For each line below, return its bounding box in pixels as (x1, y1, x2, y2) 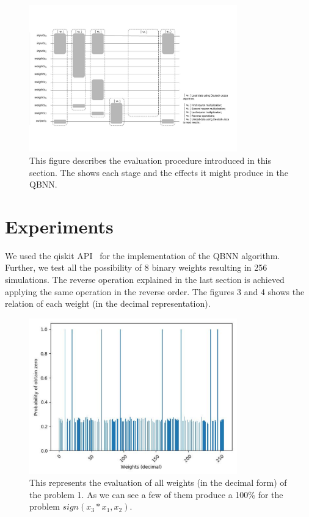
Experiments (5, 213, 114, 238)
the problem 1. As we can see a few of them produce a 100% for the (29, 488, 283, 501)
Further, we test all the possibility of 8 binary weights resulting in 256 (5, 261, 267, 274)
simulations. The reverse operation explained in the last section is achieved (5, 273, 285, 286)
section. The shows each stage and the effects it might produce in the (29, 166, 288, 178)
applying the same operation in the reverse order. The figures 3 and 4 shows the (5, 285, 305, 298)
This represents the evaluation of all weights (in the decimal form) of (29, 476, 287, 489)
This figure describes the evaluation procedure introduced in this (29, 153, 272, 166)
